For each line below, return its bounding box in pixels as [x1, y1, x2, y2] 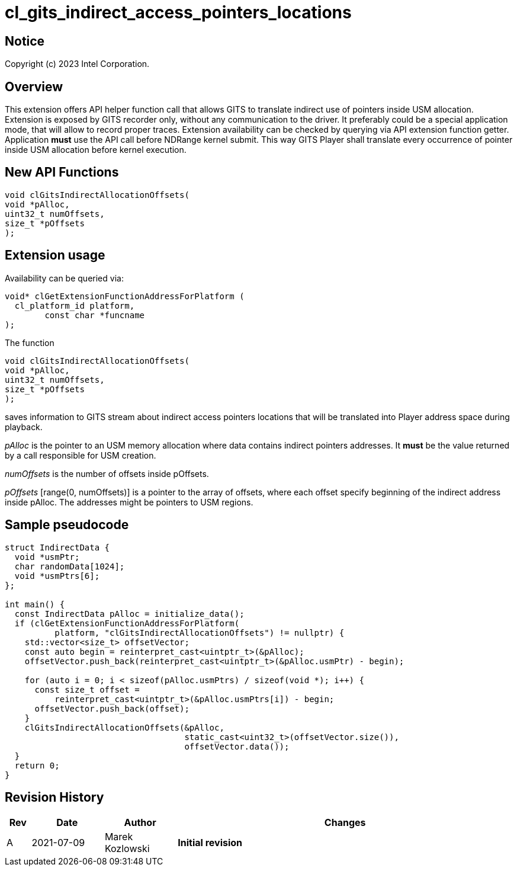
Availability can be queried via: [5, 273, 124, 283]
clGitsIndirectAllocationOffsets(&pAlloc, [24, 722, 224, 732]
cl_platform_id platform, [14, 300, 135, 310]
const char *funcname [44, 310, 145, 320]
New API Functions [5, 165, 119, 180]
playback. [5, 421, 43, 432]
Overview [5, 79, 63, 94]
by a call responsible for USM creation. [5, 450, 156, 460]
